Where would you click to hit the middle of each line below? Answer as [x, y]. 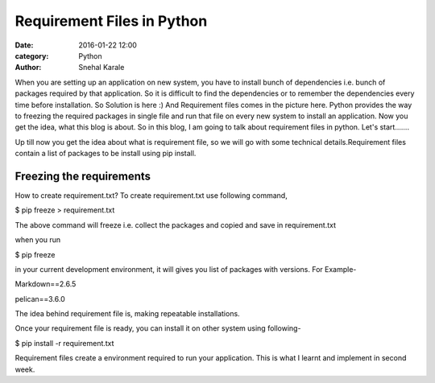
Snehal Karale [101, 68]
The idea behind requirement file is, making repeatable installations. [128, 314]
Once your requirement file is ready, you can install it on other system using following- [158, 328]
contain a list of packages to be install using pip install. [106, 154]
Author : [28, 68]
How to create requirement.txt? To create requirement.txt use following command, [151, 195]
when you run [38, 240]
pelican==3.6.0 [40, 299]
